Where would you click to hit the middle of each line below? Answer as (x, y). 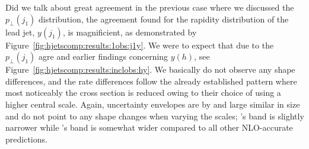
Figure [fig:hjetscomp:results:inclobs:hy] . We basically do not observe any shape (150, 69)
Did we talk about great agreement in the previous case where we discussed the (150, 7)
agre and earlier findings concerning (103, 56)
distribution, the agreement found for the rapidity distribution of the (164, 19)
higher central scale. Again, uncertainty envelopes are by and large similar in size (153, 104)
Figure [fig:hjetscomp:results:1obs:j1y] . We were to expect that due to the (140, 45)
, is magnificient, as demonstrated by (130, 32)
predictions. (26, 139)
